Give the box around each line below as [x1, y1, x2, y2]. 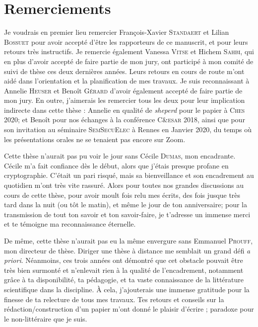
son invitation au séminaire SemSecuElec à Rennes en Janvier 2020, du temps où [4, 124, 252, 135]
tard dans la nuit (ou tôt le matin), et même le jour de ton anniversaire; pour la [4, 199, 247, 210]
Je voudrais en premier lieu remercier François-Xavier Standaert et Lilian [4, 27, 229, 37]
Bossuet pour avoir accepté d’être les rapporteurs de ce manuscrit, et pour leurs [4, 36, 248, 47]
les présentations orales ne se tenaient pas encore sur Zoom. [4, 134, 186, 144]
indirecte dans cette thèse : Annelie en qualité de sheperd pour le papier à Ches [4, 104, 245, 115]
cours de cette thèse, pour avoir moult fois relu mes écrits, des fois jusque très [4, 189, 241, 200]
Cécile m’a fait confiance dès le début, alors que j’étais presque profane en [4, 160, 229, 170]
